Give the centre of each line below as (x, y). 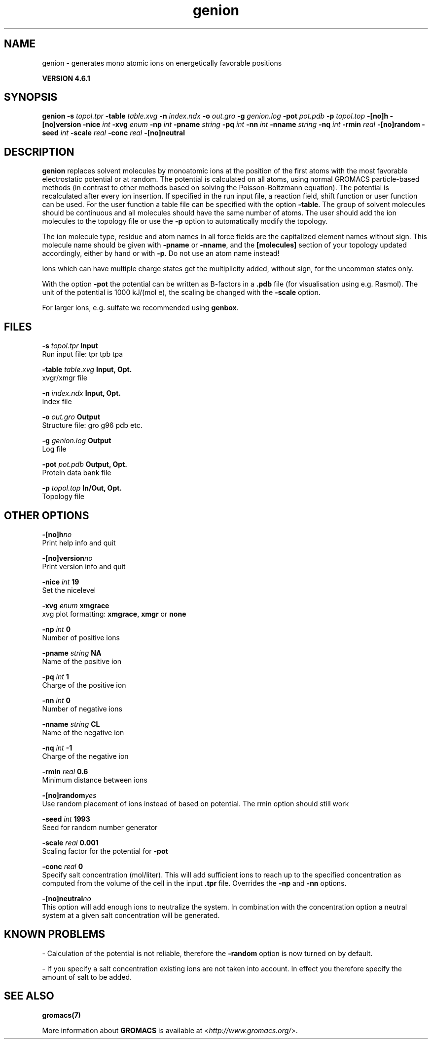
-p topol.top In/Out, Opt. (82, 488)
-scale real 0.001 (70, 842)
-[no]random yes (69, 795)
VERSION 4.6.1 (66, 78)
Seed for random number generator (100, 827)
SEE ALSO (29, 996)
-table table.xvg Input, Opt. (87, 370)
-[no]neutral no (67, 898)
